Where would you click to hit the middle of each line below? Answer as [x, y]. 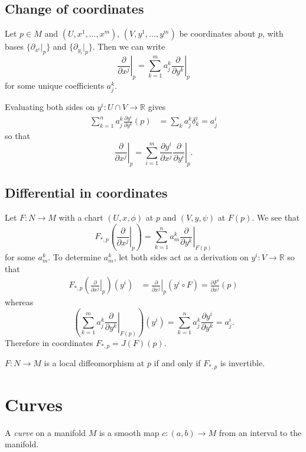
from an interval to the [260, 432]
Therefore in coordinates [49, 342]
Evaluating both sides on [50, 106]
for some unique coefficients [55, 85]
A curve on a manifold [45, 432]
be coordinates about [217, 33]
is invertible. [242, 363]
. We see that [276, 217]
